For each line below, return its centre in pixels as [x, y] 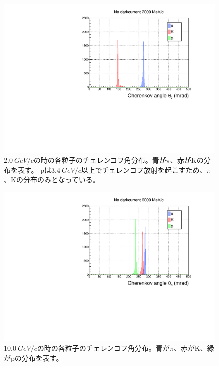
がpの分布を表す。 [34, 357]
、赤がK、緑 [194, 348]
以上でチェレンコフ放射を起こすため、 [144, 170]
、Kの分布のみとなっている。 [52, 180]
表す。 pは [35, 170]
